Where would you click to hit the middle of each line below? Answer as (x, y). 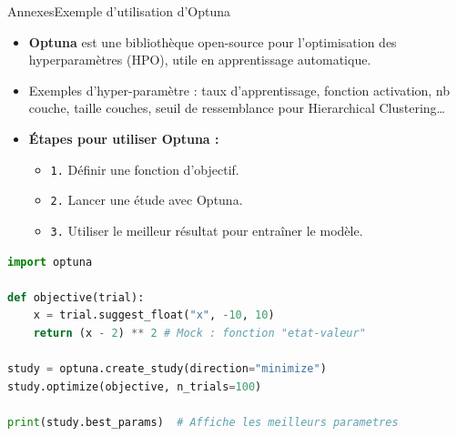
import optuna (50, 262)
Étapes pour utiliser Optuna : (124, 138)
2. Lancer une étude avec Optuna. (147, 200)
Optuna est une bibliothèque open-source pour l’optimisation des (213, 41)
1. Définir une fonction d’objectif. (145, 169)
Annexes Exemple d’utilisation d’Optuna (119, 11)
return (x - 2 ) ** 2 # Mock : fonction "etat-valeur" (199, 333)
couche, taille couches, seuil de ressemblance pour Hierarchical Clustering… (237, 108)
